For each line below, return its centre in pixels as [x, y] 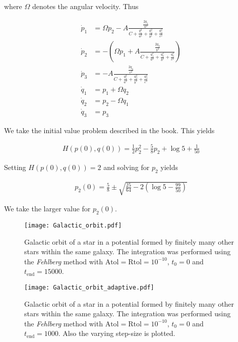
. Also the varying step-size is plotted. [117, 333]
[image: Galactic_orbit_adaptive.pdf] [89, 287]
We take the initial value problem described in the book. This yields [109, 130]
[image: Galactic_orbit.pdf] [73, 225]
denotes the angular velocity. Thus [85, 6]
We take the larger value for [47, 209]
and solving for [127, 167]
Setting [15, 167]
